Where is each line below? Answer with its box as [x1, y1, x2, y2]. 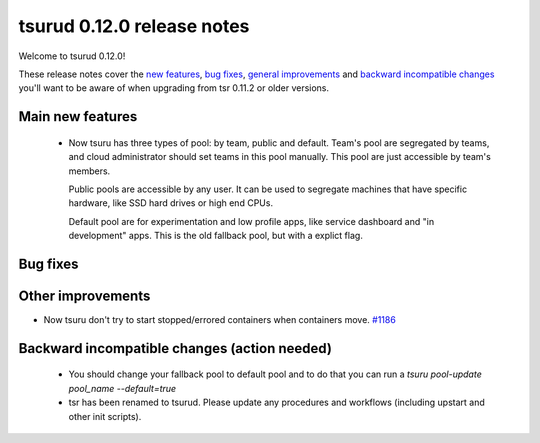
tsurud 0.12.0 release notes [18, 15, 250, 37]
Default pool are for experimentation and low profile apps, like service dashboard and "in [68, 215, 435, 227]
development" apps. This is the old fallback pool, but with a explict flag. [68, 230, 364, 242]
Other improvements [18, 287, 151, 304]
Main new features [18, 108, 138, 125]
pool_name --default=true [68, 382, 177, 394]
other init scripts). [68, 410, 142, 422]
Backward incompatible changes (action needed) [18, 340, 332, 357]
